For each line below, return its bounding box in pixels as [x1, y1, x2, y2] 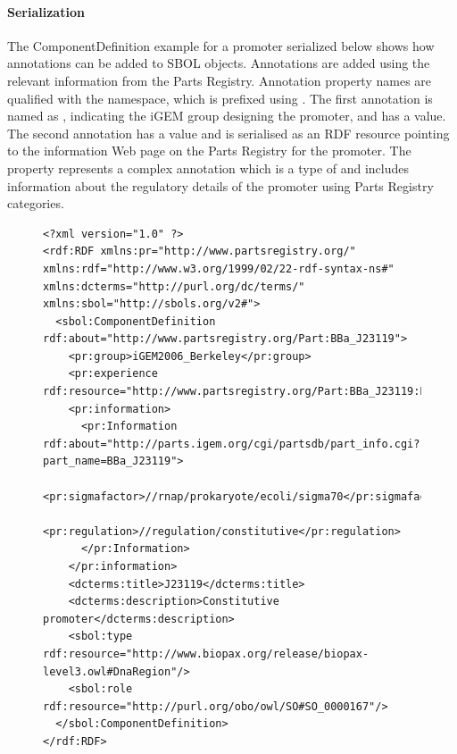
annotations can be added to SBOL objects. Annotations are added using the [7, 54, 430, 72]
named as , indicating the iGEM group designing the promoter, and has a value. [7, 106, 446, 125]
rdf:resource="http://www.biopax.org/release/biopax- [43, 647, 370, 660]
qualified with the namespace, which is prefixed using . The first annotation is [7, 88, 433, 107]
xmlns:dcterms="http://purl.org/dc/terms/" [43, 280, 305, 293]
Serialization [7, 2, 85, 21]
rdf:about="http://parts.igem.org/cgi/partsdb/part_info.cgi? [43, 437, 420, 450]
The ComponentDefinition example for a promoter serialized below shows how [7, 36, 435, 54]
